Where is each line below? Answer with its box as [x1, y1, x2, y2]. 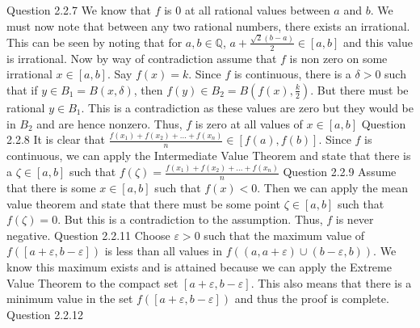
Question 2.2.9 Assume [283, 163, 397, 180]
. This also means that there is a [250, 274, 412, 291]
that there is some [6, 179, 96, 196]
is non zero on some [289, 49, 388, 66]
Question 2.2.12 [6, 305, 83, 322]
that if [6, 81, 38, 98]
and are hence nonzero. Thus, [36, 115, 183, 132]
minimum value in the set [6, 290, 133, 307]
